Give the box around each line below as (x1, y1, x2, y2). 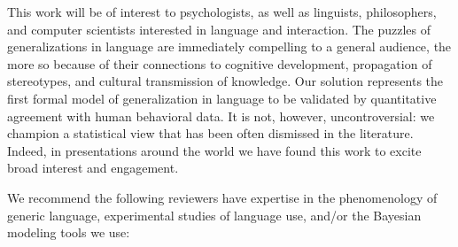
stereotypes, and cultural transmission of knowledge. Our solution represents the (7, 72, 444, 90)
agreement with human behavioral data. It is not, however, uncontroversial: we (7, 106, 435, 125)
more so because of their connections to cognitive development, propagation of (7, 54, 432, 73)
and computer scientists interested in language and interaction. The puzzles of (7, 19, 431, 38)
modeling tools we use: (7, 223, 130, 242)
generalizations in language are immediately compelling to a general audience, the (7, 37, 452, 56)
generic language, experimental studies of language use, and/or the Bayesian (7, 205, 422, 224)
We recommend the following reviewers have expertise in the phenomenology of (7, 188, 438, 206)
